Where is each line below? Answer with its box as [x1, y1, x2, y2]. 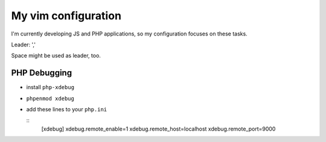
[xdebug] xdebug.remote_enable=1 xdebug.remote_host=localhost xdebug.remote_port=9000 [41, 125, 276, 132]
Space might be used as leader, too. [11, 52, 101, 60]
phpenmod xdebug [26, 95, 75, 102]
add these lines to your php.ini [26, 106, 107, 113]
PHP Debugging [11, 68, 72, 78]
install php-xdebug [26, 84, 75, 91]
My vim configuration [11, 9, 122, 22]
